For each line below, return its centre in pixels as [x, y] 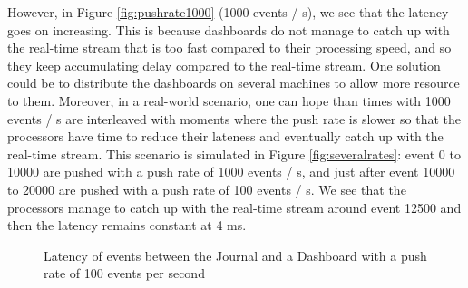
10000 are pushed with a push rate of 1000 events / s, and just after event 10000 [231, 172]
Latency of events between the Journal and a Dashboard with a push [235, 255]
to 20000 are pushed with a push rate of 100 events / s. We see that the [207, 189]
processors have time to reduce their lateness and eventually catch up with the [225, 136]
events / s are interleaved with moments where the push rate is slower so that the [234, 118]
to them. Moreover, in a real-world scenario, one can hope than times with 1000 [229, 100]
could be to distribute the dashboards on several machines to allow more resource [234, 83]
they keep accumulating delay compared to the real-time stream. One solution [224, 65]
